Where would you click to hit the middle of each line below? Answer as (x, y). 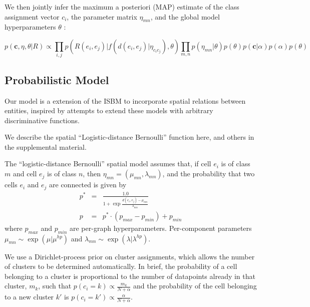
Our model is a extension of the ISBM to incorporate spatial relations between (125, 100)
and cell (25, 174)
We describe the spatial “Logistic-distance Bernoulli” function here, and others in (129, 137)
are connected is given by (88, 185)
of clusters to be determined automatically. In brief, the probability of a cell (121, 266)
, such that (55, 286)
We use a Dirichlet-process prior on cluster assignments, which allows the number (130, 256)
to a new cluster (29, 297)
